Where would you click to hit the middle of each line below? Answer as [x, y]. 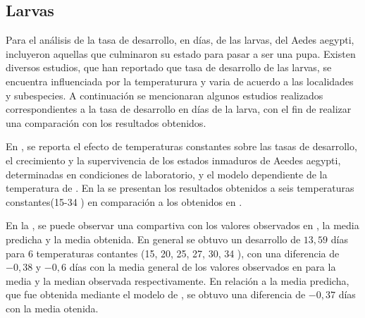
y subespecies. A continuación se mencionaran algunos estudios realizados [165, 95]
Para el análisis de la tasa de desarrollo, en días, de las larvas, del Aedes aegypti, [180, 40]
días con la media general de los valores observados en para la [203, 267]
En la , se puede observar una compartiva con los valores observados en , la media [182, 225]
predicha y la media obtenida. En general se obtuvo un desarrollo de [153, 239]
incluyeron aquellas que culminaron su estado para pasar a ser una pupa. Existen [181, 53]
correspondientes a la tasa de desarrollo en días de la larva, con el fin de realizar [179, 109]
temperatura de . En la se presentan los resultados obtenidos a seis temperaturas [180, 188]
